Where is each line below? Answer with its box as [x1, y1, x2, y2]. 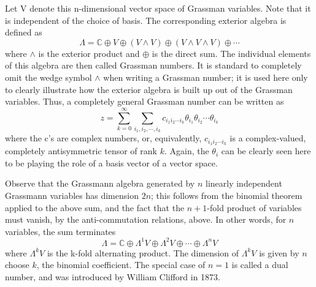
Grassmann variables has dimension [5, 188, 139, 201]
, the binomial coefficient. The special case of [36, 258, 206, 271]
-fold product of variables [207, 201, 302, 214]
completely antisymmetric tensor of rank [5, 144, 157, 157]
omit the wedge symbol [5, 70, 92, 83]
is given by [259, 246, 299, 259]
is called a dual [231, 258, 288, 271]
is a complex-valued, [229, 132, 306, 144]
